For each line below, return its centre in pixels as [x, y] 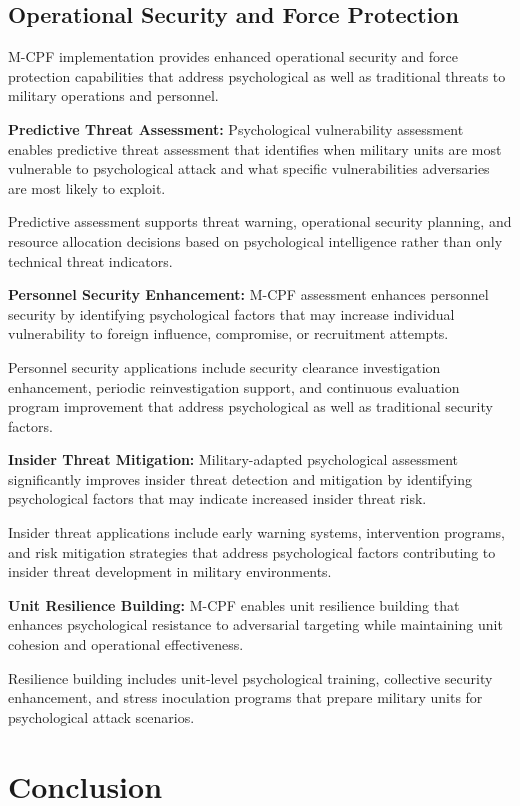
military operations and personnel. [113, 95]
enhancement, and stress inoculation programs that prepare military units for [245, 697]
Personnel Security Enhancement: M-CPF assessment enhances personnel [248, 294]
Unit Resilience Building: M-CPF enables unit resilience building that [234, 604]
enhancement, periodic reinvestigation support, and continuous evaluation [234, 386]
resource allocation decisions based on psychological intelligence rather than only [255, 240]
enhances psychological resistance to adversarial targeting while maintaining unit [255, 624]
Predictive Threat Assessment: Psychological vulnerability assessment [236, 128]
